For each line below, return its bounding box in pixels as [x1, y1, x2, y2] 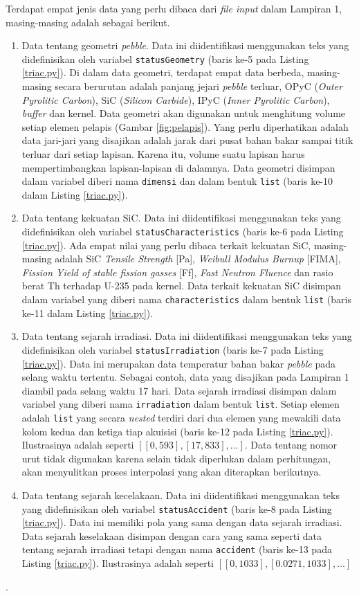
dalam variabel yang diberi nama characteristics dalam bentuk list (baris [21, 292, 351, 307]
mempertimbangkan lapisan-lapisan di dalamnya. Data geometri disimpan [21, 160, 335, 174]
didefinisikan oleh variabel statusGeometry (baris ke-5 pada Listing [21, 51, 309, 66]
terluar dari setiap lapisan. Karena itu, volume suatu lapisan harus [21, 147, 305, 161]
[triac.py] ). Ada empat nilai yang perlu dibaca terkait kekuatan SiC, [21, 237, 311, 252]
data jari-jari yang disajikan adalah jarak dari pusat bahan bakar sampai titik [21, 133, 353, 147]
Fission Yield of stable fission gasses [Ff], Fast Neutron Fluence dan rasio [21, 264, 333, 279]
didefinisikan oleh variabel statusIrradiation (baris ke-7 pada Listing [21, 342, 324, 356]
